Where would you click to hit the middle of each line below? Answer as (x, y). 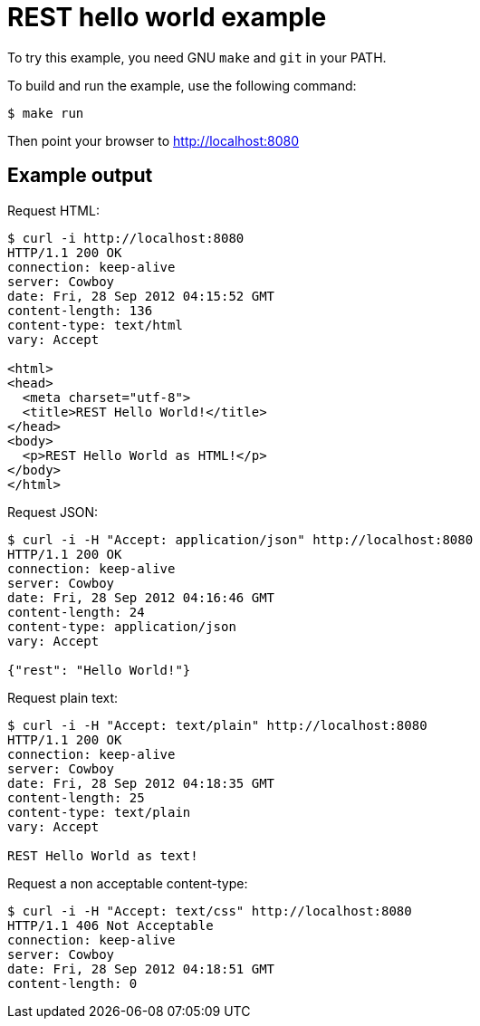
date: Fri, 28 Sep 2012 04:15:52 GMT (141, 296)
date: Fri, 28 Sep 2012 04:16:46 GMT (141, 597)
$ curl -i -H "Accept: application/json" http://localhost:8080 (240, 539)
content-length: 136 (80, 310)
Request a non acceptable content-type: (128, 883)
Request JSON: (53, 512)
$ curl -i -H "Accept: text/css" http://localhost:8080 (210, 911)
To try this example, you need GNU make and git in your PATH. (197, 57)
